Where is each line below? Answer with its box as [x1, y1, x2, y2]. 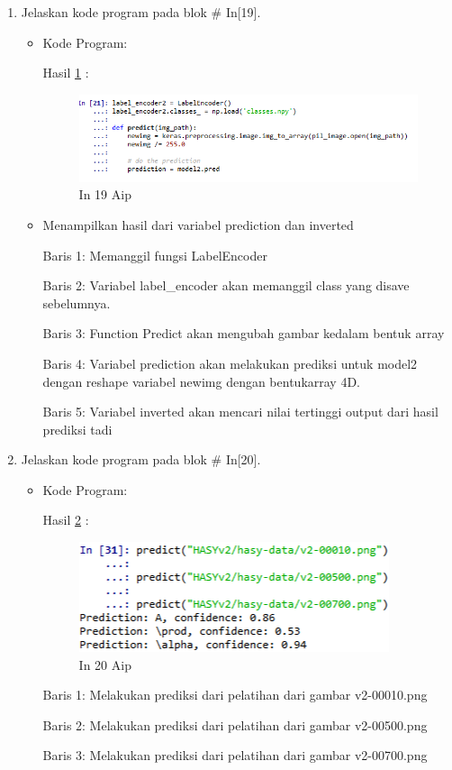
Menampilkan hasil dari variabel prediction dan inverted [42, 215, 354, 234]
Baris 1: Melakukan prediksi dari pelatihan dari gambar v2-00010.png [42, 685, 428, 704]
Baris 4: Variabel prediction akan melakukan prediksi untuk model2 [42, 353, 418, 372]
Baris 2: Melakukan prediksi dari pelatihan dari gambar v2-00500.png [42, 715, 428, 734]
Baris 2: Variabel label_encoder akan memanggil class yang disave [42, 276, 410, 295]
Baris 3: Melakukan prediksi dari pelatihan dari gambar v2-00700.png [42, 746, 428, 765]
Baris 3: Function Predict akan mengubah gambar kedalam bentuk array [42, 324, 445, 343]
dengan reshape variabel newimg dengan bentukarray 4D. [42, 371, 361, 390]
